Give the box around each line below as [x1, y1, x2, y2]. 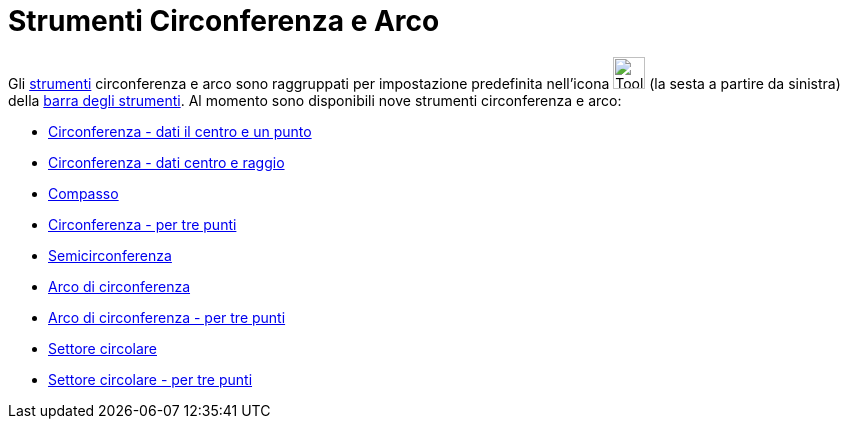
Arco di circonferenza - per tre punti [48, 308, 286, 326]
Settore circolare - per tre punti [48, 370, 253, 388]
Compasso [48, 184, 119, 202]
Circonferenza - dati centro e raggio [48, 153, 285, 171]
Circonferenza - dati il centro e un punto [48, 122, 312, 140]
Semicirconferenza [48, 246, 172, 264]
